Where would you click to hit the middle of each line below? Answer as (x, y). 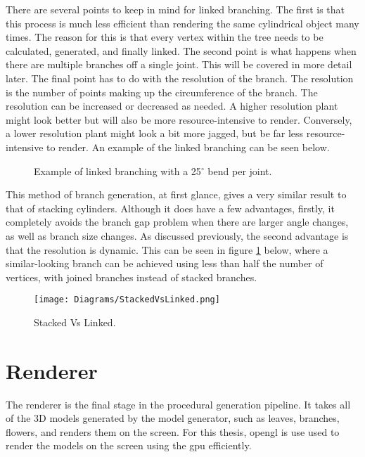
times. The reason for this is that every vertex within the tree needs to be (165, 37)
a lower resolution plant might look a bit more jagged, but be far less (155, 133)
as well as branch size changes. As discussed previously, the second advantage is (177, 235)
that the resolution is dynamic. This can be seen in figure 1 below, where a (167, 249)
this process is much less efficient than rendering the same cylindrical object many (182, 23)
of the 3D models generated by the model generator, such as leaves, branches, (173, 418)
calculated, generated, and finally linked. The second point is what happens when (181, 50)
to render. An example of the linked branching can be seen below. (188, 147)
